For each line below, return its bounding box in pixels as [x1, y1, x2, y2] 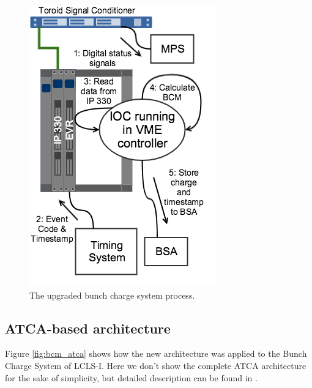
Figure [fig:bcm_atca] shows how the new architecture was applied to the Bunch [5, 347, 307, 360]
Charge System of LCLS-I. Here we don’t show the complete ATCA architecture [5, 359, 306, 371]
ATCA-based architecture [5, 318, 171, 337]
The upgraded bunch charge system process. [29, 288, 195, 301]
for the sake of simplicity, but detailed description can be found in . [5, 371, 258, 384]
